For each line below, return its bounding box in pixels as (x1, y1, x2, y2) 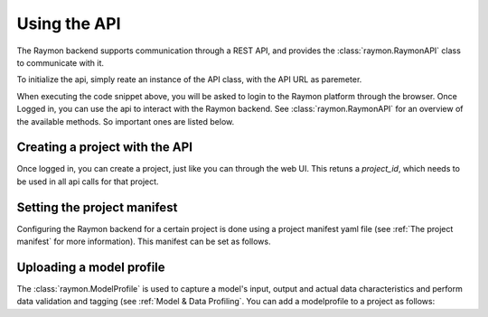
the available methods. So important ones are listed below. (16, 116, 235, 126)
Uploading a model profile (16, 259, 166, 275)
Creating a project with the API (16, 140, 193, 155)
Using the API (16, 14, 121, 33)
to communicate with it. (16, 57, 104, 68)
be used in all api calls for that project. (16, 176, 159, 187)
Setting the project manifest (16, 200, 178, 215)
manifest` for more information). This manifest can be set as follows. (16, 236, 271, 247)
